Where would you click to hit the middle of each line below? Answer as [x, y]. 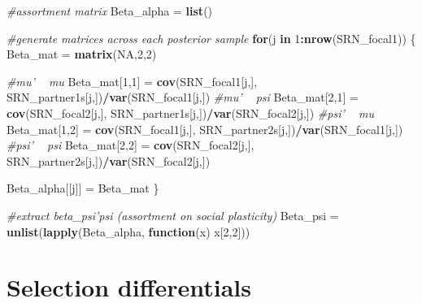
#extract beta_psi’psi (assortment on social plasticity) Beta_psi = [173, 215]
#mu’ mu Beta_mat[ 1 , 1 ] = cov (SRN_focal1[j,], [132, 81]
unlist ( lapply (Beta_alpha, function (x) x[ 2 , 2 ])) [128, 231]
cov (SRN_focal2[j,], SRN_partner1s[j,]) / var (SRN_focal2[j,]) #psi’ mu [190, 113]
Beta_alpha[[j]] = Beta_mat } [83, 188]
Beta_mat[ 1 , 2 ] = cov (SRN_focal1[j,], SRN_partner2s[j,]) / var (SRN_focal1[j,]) [205, 129]
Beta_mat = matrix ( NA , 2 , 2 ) [82, 54]
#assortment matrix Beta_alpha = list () [110, 11]
